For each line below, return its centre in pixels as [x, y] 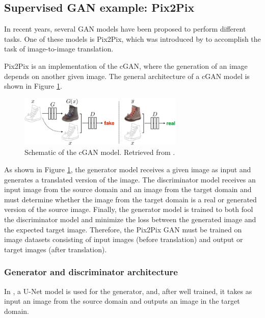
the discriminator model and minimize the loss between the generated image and [130, 219]
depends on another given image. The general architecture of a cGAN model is [127, 76]
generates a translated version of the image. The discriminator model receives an [130, 179]
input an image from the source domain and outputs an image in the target [122, 301]
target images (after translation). [56, 249]
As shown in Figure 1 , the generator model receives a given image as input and [128, 169]
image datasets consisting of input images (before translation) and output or [124, 239]
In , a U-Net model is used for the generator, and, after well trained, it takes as [128, 291]
